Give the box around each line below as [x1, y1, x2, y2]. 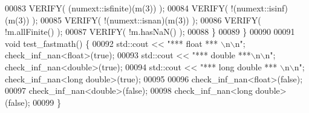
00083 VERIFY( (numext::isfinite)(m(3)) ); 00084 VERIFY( [5, 2, 229, 14]
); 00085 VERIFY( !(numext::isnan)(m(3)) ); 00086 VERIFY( [32, 13, 261, 26]
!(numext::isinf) [230, 2, 288, 14]
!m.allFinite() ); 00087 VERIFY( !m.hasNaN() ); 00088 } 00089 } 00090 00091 [5, 25, 295, 38]
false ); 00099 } [8, 96, 62, 108]
